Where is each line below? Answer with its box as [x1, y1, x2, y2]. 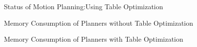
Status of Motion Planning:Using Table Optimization [4, 1, 163, 11]
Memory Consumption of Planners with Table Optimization [4, 34, 183, 44]
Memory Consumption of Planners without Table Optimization [4, 17, 194, 28]
